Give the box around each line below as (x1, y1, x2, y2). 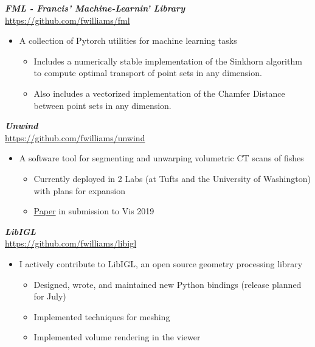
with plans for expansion (33, 184, 125, 197)
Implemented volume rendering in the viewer (33, 331, 201, 343)
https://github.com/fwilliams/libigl (5, 237, 137, 250)
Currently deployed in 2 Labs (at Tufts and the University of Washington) (33, 172, 311, 184)
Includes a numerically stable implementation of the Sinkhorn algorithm (33, 54, 302, 67)
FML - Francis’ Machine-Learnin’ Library (5, 2, 185, 14)
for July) (33, 290, 66, 303)
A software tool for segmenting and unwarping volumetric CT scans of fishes (19, 152, 304, 164)
